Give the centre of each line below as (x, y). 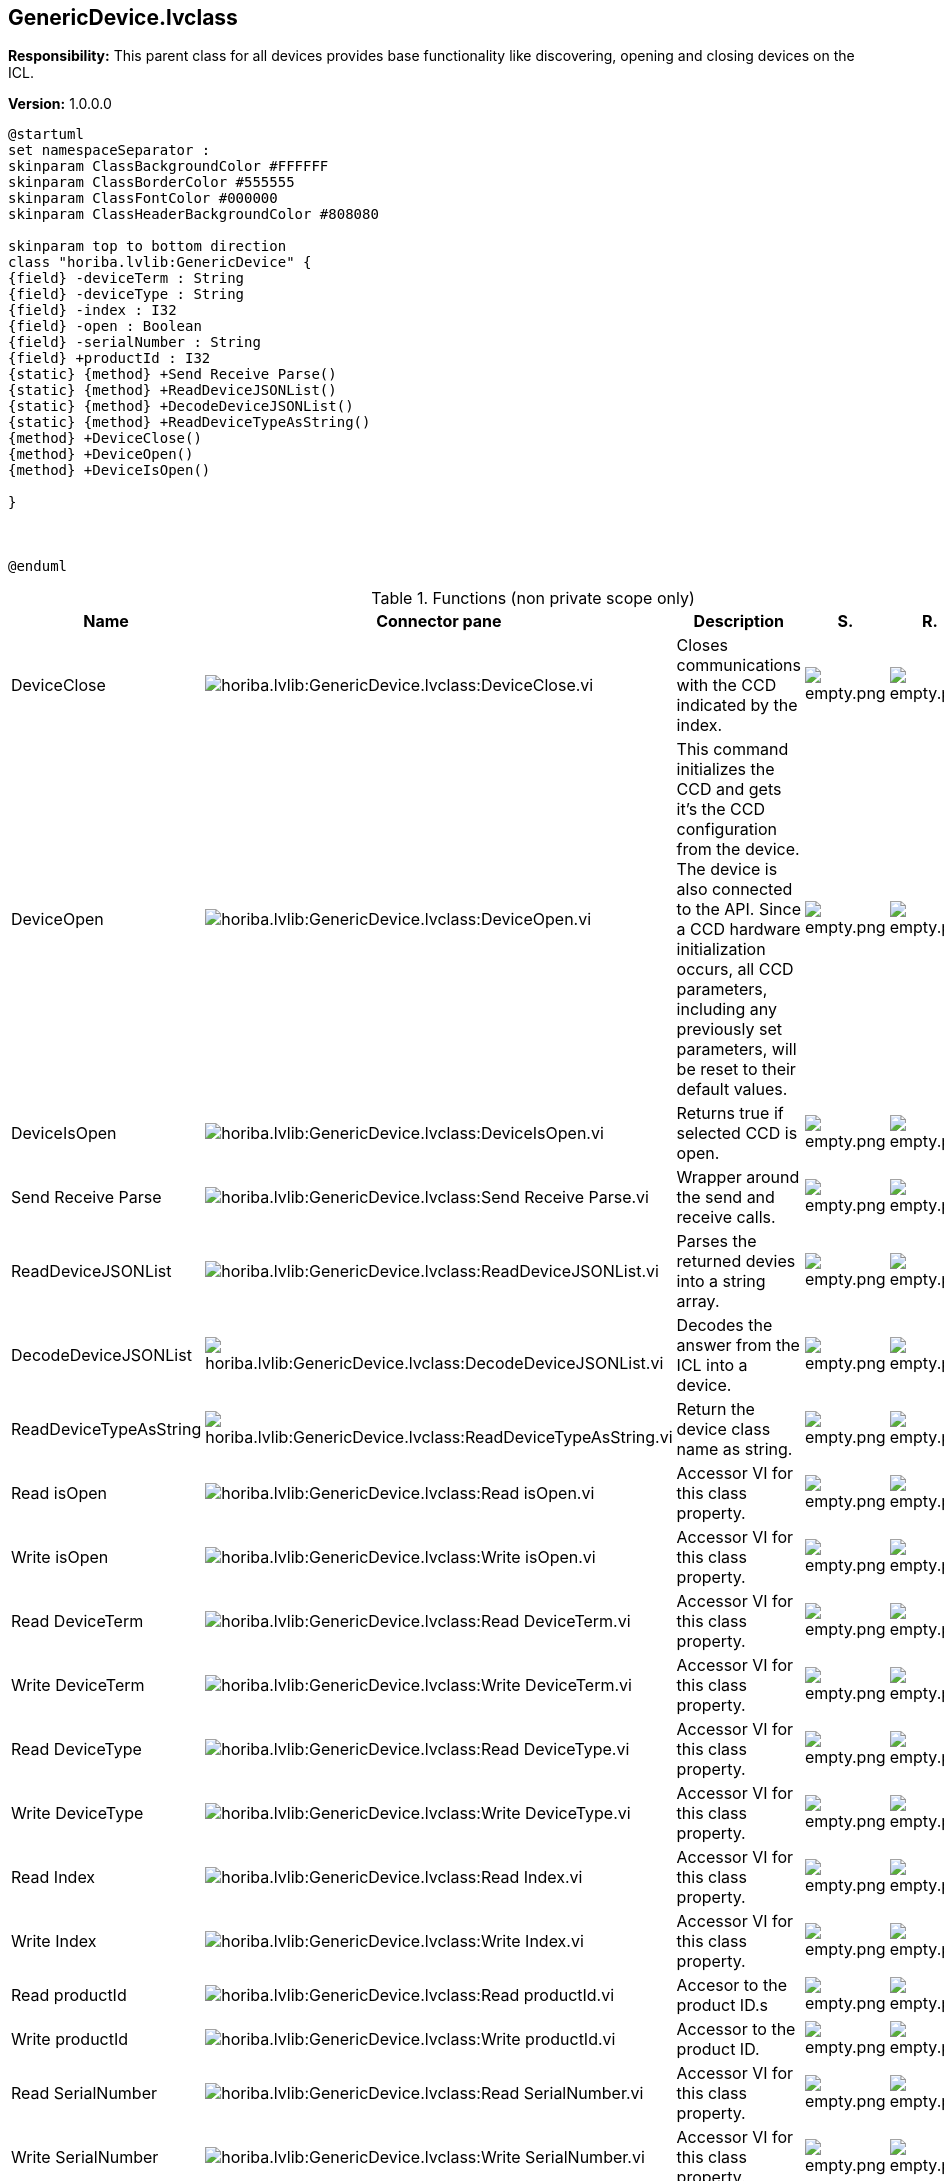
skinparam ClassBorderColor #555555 (151, 182)
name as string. (734, 1449)
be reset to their (736, 1069)
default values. (732, 1089)
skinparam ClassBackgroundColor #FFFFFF (168, 166)
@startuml (46, 134)
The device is (727, 869)
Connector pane (439, 621)
